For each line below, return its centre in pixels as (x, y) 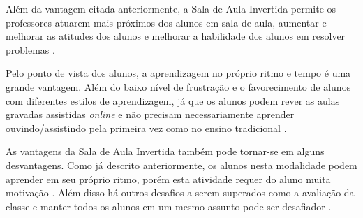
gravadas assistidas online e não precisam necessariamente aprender (150, 114)
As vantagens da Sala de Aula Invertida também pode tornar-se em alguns (165, 151)
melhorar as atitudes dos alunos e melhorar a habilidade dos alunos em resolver (176, 36)
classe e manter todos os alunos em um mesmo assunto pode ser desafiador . (169, 206)
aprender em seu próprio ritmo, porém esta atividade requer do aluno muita (168, 179)
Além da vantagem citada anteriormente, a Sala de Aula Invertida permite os (171, 8)
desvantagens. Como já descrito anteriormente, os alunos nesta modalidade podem (181, 165)
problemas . (30, 49)
